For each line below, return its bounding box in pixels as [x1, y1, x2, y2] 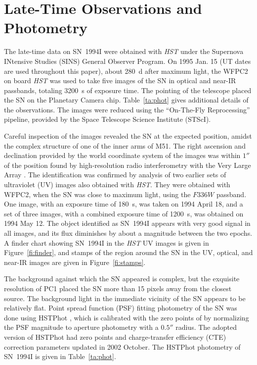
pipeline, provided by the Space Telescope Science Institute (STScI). [4, 114, 211, 124]
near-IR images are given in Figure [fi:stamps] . [4, 257, 146, 267]
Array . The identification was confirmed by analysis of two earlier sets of [4, 169, 226, 180]
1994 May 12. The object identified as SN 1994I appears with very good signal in [4, 218, 251, 228]
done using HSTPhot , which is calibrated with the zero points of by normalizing [4, 312, 249, 322]
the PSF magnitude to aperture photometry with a [4, 322, 159, 332]
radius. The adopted [175, 322, 237, 332]
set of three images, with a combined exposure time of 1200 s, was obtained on [4, 208, 244, 218]
